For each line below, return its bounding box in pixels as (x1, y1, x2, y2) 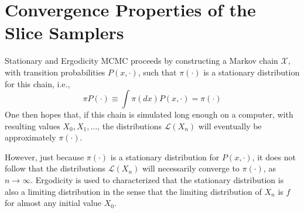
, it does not (252, 150, 296, 163)
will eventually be (198, 119, 262, 132)
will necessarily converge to (142, 162, 240, 174)
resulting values (5, 119, 60, 132)
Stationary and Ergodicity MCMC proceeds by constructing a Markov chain (5, 54, 278, 67)
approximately (5, 131, 56, 143)
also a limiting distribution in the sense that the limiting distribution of (5, 185, 262, 197)
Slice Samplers (5, 20, 124, 44)
